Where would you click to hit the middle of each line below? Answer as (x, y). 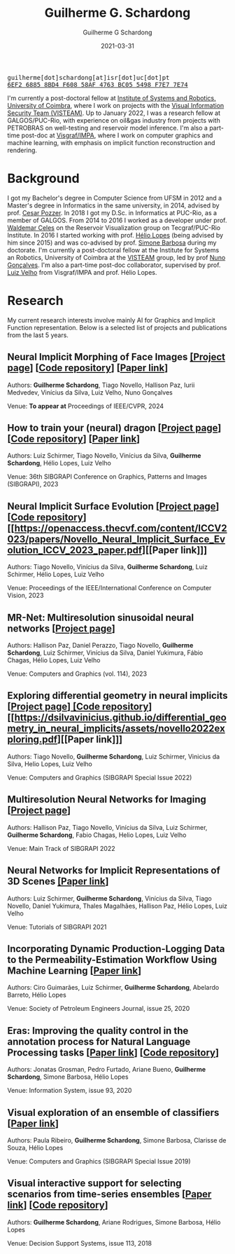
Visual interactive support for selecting (94, 1184)
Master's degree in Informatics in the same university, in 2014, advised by (113, 205)
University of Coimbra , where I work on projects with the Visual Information (116, 105)
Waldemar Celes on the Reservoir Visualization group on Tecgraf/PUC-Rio (114, 227)
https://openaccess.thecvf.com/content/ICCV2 (121, 528)
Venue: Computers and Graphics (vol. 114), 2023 (77, 674)
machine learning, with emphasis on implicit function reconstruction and (111, 142)
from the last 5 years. (38, 335)
